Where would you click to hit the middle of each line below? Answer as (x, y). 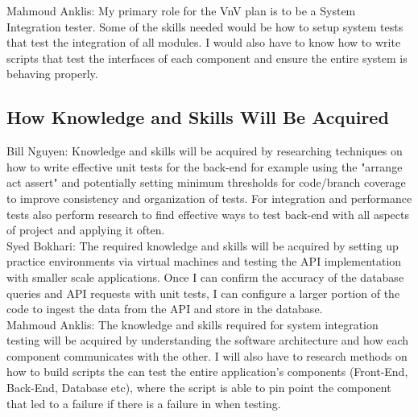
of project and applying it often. (86, 230)
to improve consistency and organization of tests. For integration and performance (209, 198)
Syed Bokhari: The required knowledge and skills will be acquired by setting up (203, 245)
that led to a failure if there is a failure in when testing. (144, 403)
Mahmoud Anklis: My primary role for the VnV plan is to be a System (181, 10)
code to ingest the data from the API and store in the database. (165, 309)
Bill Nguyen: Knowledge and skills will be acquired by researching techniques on (205, 151)
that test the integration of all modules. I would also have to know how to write (204, 42)
